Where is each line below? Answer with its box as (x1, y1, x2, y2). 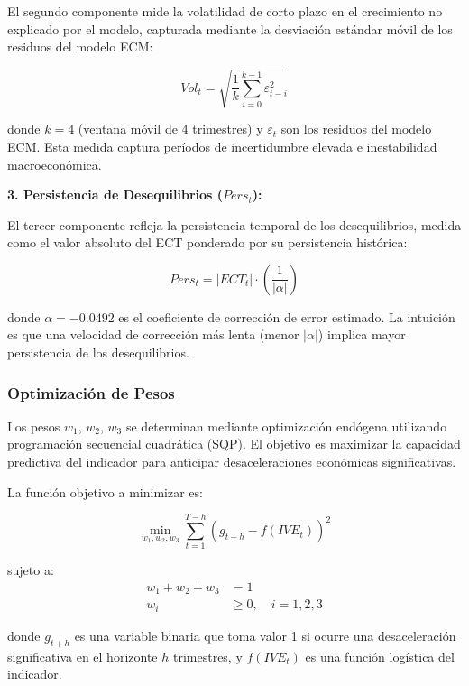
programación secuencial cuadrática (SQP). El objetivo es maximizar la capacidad (7, 434, 461, 453)
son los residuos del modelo (280, 119, 432, 138)
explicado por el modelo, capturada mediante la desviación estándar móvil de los (7, 19, 453, 38)
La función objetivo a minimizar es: (7, 482, 203, 501)
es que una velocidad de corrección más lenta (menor (7, 325, 299, 344)
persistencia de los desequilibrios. (7, 343, 189, 362)
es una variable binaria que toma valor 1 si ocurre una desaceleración (74, 626, 456, 644)
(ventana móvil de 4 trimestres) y (78, 119, 263, 138)
